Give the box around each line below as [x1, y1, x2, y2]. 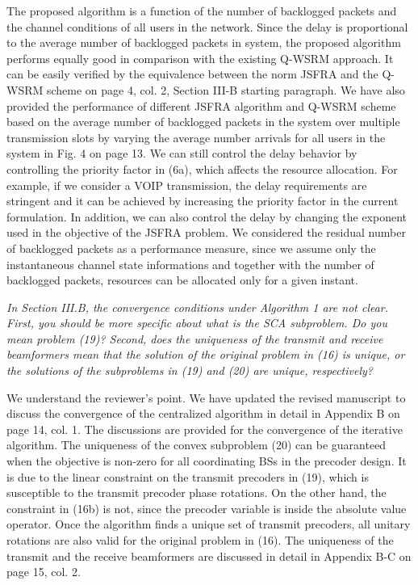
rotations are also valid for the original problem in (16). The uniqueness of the [6, 532, 394, 548]
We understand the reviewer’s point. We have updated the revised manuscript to [6, 389, 406, 406]
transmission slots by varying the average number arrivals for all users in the [6, 128, 386, 145]
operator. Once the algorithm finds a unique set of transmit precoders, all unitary [6, 516, 411, 532]
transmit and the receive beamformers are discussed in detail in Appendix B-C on [6, 547, 412, 564]
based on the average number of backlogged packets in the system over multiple [6, 113, 400, 130]
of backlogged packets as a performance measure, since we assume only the [6, 239, 376, 256]
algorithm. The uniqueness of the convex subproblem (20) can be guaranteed [6, 436, 387, 453]
